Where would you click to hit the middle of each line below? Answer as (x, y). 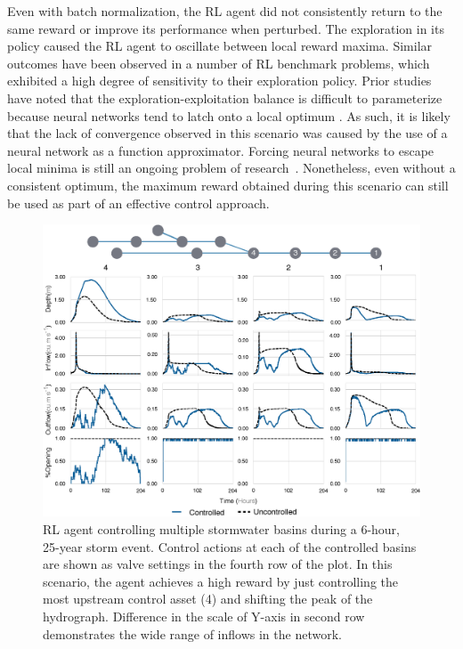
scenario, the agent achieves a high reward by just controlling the (220, 581)
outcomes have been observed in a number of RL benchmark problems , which (219, 63)
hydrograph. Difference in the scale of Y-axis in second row (204, 617)
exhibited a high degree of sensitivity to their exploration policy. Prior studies (219, 81)
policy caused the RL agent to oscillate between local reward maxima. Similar (220, 46)
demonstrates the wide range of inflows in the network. (192, 633)
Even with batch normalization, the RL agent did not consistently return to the (225, 11)
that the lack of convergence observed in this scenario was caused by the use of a (227, 133)
